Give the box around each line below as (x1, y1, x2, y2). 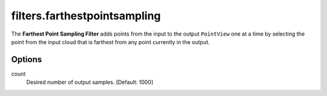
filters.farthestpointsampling (11, 9, 161, 22)
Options (11, 54, 42, 65)
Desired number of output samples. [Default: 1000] (26, 78, 154, 86)
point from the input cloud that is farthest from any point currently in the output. (11, 38, 210, 45)
